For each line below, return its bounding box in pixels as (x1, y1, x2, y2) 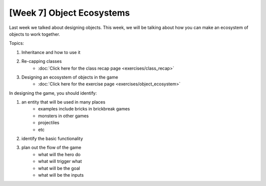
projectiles (38, 120, 60, 126)
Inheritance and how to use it (21, 49, 81, 55)
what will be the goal (38, 165, 80, 171)
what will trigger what (38, 159, 82, 164)
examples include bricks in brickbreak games (38, 106, 130, 112)
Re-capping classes (21, 58, 62, 64)
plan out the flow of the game (21, 145, 81, 151)
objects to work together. (9, 31, 60, 37)
